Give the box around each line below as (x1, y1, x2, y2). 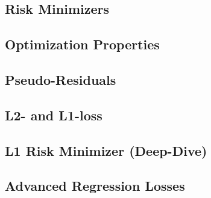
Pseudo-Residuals (5, 70, 116, 88)
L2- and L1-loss (5, 105, 102, 124)
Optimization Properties (5, 35, 160, 54)
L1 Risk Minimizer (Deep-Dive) (5, 141, 207, 159)
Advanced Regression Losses (5, 176, 185, 195)
